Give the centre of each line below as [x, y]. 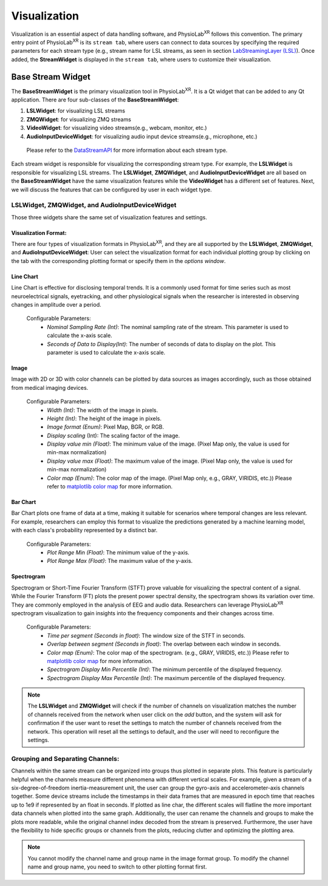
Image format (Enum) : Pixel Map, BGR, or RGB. [105, 427]
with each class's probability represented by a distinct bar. [84, 530]
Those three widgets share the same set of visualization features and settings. [109, 217]
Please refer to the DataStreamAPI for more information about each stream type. [127, 150]
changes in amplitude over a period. [56, 305]
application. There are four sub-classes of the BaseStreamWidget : [95, 100]
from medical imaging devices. [50, 387]
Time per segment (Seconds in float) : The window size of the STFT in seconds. [146, 635]
